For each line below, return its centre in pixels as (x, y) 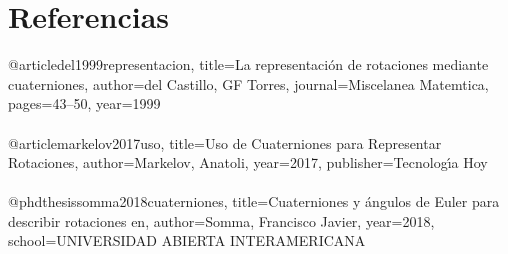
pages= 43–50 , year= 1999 (84, 103)
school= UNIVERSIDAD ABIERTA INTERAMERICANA (187, 240)
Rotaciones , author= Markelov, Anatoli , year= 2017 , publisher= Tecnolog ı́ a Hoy (248, 162)
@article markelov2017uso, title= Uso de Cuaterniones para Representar (225, 142)
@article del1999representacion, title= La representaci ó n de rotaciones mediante (248, 64)
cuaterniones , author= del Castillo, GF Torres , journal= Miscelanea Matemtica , (248, 83)
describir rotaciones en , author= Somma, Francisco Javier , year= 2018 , (221, 220)
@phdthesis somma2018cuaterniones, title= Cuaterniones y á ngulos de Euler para (254, 201)
